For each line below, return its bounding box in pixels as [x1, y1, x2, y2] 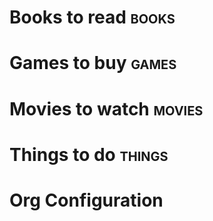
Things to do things [9, 143, 169, 166]
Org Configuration [9, 189, 164, 211]
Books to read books [9, 6, 176, 29]
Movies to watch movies [9, 97, 204, 120]
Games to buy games [9, 52, 177, 75]
